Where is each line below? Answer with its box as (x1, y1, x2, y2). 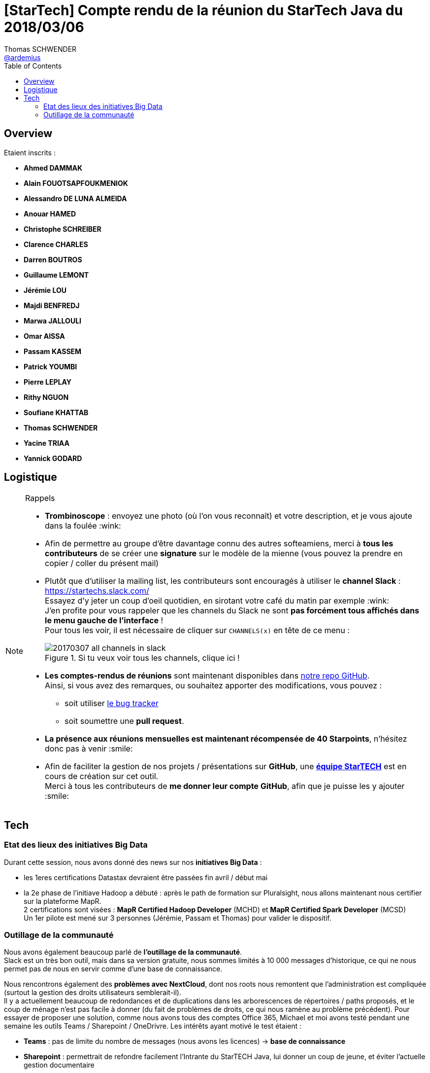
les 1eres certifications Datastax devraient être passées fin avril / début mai (24, 873, 268, 882)
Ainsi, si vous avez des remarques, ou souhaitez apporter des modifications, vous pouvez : (45, 680, 382, 691)
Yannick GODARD (24, 454, 82, 463)
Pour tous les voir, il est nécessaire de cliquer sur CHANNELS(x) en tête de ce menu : (45, 625, 350, 636)
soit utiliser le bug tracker (65, 698, 159, 709)
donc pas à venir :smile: (45, 744, 133, 754)
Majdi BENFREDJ (24, 301, 80, 310)
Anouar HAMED (24, 209, 76, 218)
